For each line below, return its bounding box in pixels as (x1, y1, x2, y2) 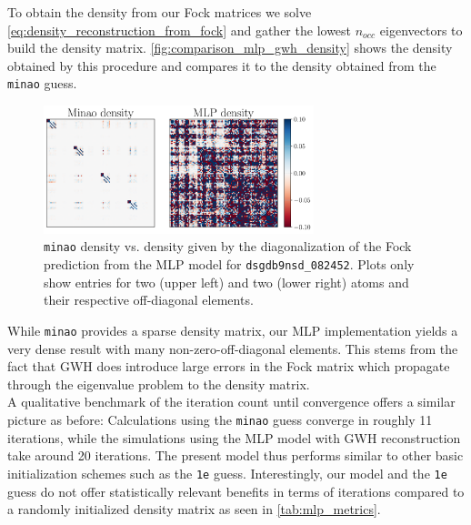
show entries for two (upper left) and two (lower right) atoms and (44, 272, 409, 291)
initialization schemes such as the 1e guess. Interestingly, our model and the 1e (7, 463, 447, 482)
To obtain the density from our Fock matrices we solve (7, 3, 312, 21)
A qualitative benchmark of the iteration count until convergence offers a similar (7, 392, 456, 411)
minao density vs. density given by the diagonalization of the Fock (44, 237, 412, 256)
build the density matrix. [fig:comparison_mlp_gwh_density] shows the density (7, 38, 453, 57)
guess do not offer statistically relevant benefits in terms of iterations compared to (7, 481, 465, 500)
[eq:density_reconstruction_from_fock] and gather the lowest (7, 20, 352, 39)
